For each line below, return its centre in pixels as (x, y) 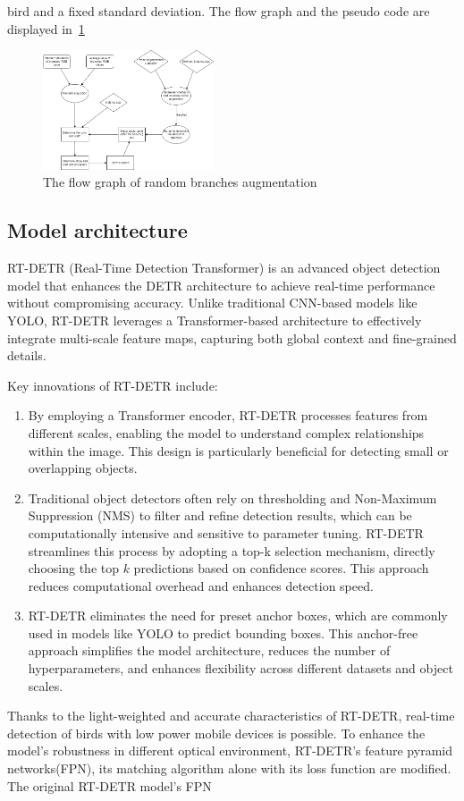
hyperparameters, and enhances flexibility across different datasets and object (240, 668)
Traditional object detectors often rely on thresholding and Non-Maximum (232, 497)
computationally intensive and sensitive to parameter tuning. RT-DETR (226, 532)
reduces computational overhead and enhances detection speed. (201, 585)
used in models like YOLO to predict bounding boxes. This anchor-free (223, 632)
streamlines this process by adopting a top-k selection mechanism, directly (232, 550)
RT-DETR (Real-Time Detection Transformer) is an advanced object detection (224, 268)
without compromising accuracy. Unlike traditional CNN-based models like (212, 303)
